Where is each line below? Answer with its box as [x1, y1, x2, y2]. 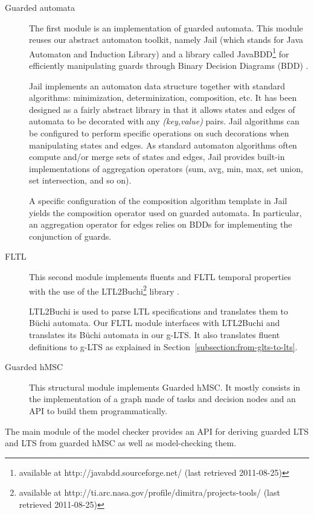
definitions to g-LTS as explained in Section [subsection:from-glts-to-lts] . [29, 340, 298, 353]
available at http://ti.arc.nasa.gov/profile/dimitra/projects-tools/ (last [19, 486, 280, 499]
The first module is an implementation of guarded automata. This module [29, 21, 303, 34]
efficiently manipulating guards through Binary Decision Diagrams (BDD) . [29, 59, 309, 72]
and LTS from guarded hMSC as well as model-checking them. [5, 437, 237, 449]
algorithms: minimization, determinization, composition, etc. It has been [29, 91, 297, 104]
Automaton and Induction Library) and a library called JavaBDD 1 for [29, 45, 289, 60]
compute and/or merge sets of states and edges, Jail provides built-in [29, 150, 285, 163]
